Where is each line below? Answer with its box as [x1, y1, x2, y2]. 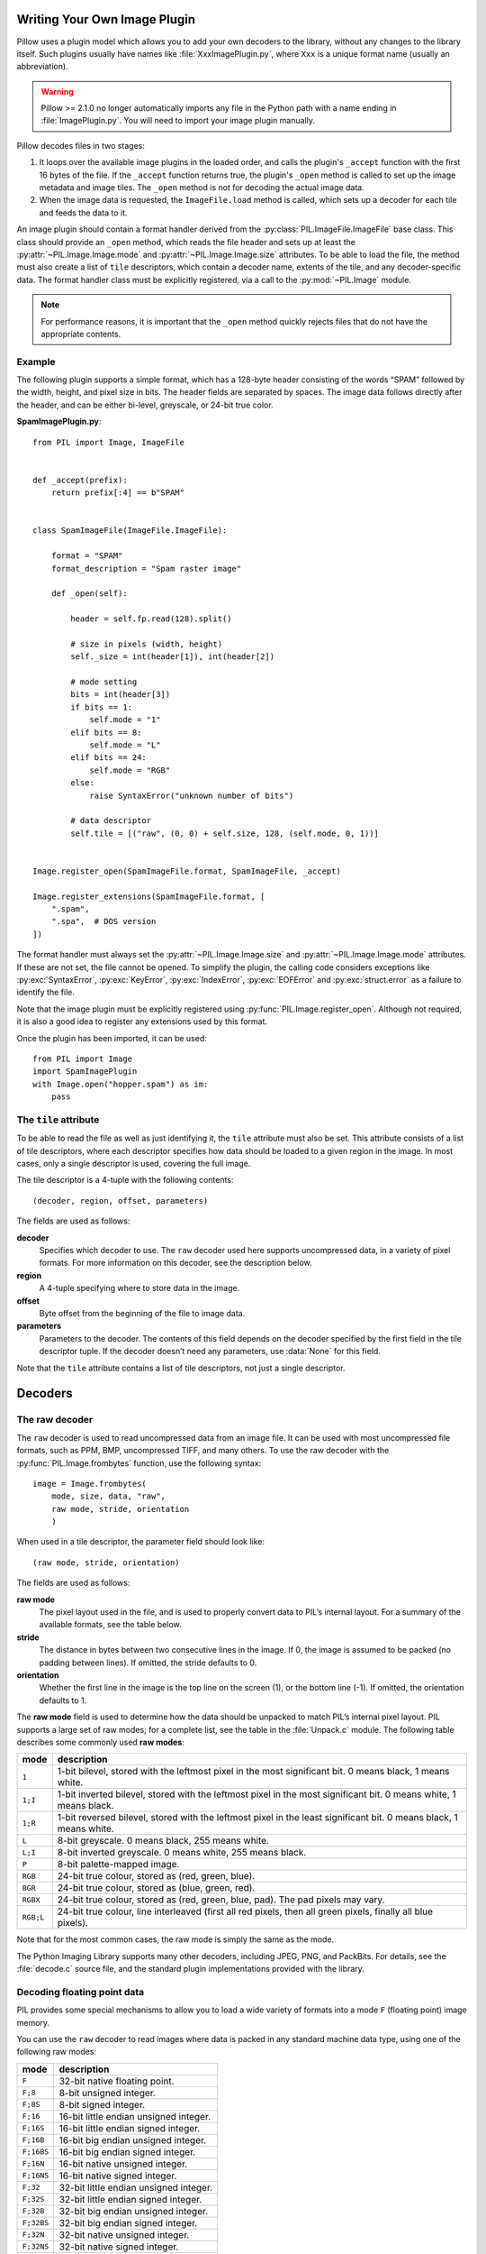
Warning [40, 86, 74, 96]
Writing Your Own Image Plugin [16, 12, 196, 27]
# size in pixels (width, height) [70, 638, 223, 649]
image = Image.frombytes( [32, 1479, 148, 1489]
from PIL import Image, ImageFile [32, 437, 184, 447]
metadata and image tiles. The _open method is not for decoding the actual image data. [39, 182, 364, 193]
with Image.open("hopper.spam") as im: [32, 1078, 209, 1089]
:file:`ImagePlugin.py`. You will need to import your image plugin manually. [40, 115, 315, 126]
